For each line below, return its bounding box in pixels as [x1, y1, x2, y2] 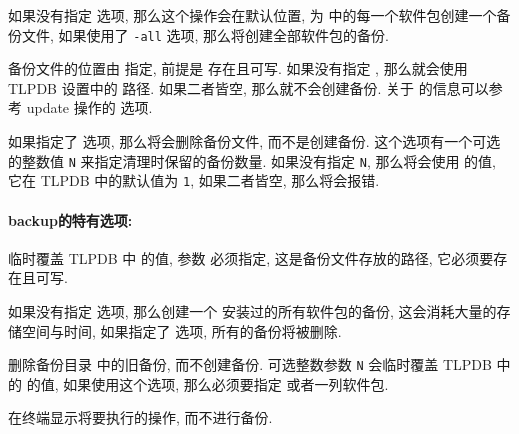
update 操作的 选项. [26, 97, 153, 118]
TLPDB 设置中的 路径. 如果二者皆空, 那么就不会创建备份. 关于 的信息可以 [8, 77, 489, 98]
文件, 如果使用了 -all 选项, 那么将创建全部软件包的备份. [21, 24, 389, 45]
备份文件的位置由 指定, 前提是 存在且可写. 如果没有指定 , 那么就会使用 [8, 58, 468, 79]
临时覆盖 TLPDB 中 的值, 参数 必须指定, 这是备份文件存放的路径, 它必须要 [8, 247, 494, 268]
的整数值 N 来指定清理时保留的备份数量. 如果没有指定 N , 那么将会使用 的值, [8, 150, 497, 171]
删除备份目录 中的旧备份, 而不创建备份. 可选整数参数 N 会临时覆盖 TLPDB [8, 354, 492, 375]
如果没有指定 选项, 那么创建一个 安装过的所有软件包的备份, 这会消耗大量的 [8, 300, 497, 321]
